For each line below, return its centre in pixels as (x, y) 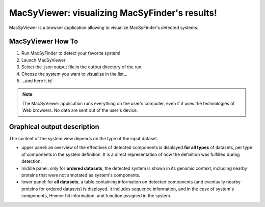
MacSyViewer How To (44, 42)
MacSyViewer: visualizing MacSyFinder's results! (113, 13)
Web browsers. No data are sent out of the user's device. (80, 110)
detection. (32, 161)
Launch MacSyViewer (43, 60)
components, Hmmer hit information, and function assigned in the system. (96, 196)
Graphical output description (54, 127)
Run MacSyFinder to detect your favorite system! (71, 53)
